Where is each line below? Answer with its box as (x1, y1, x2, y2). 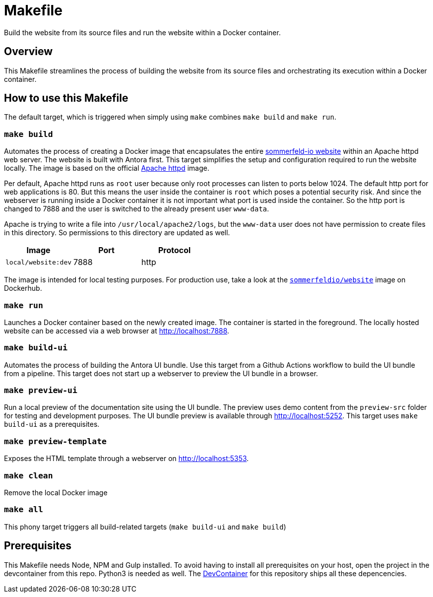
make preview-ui (4, 386, 77, 396)
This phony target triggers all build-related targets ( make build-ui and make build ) (4, 522, 286, 531)
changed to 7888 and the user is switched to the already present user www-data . (4, 204, 269, 213)
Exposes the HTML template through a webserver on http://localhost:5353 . (4, 454, 249, 463)
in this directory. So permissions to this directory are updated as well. (4, 228, 230, 237)
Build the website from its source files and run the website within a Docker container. (4, 28, 281, 37)
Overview (4, 45, 53, 58)
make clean (4, 470, 53, 480)
